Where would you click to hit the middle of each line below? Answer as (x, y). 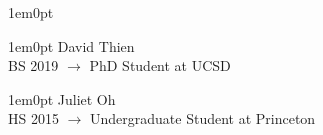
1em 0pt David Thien (71, 45)
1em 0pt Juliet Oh (62, 98)
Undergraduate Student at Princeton (203, 118)
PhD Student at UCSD (160, 65)
